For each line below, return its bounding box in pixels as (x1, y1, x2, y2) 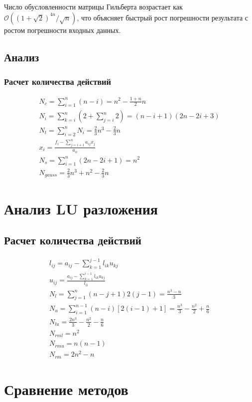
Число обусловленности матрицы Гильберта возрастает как (4, 1, 183, 11)
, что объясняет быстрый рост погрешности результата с (77, 12, 249, 22)
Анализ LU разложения (4, 198, 158, 218)
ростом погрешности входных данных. (4, 24, 121, 35)
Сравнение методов (4, 379, 128, 400)
